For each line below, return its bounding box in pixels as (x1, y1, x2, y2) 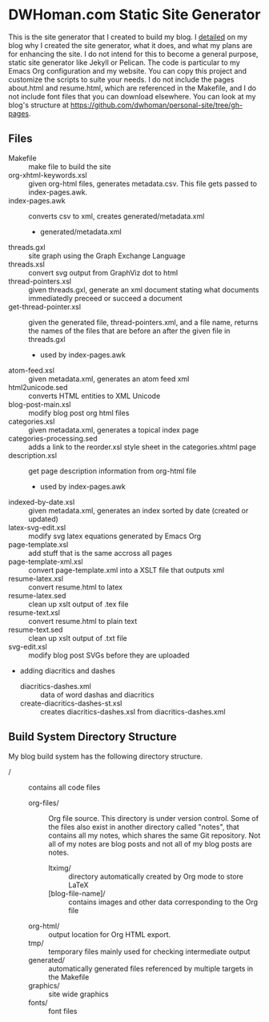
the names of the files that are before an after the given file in (28, 326, 231, 336)
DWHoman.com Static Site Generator (8, 6, 261, 24)
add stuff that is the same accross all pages (28, 548, 172, 557)
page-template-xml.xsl (8, 557, 83, 566)
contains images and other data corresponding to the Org (68, 897, 259, 907)
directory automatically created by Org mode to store (68, 871, 244, 881)
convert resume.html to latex (28, 582, 122, 592)
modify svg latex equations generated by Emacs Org (28, 531, 202, 541)
